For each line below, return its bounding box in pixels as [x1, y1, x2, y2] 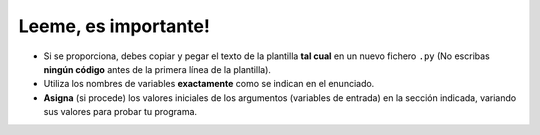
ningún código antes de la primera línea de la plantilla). [43, 63, 272, 75]
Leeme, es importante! [18, 15, 210, 37]
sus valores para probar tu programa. [43, 106, 198, 118]
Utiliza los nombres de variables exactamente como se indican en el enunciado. [43, 78, 375, 90]
